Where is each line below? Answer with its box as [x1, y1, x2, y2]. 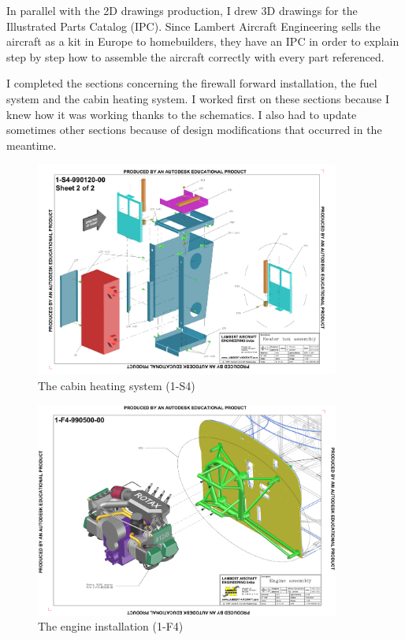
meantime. [6, 136, 57, 153]
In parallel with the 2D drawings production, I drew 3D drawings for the [6, 2, 358, 18]
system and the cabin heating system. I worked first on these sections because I [6, 90, 390, 106]
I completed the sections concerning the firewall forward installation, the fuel [6, 75, 377, 91]
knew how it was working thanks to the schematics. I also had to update [6, 106, 357, 122]
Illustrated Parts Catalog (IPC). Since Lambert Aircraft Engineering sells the [6, 17, 381, 34]
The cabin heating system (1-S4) [38, 378, 195, 394]
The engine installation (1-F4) [38, 618, 184, 634]
